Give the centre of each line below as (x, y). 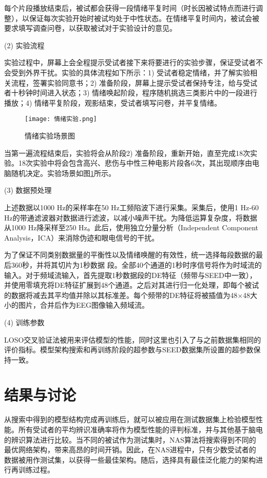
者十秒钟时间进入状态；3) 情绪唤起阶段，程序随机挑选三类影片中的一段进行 (131, 93)
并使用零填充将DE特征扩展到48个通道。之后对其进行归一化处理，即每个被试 (132, 285)
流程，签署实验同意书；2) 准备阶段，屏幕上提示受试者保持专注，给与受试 (134, 82)
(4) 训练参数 (24, 322)
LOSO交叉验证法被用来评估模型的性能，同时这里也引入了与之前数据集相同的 (133, 339)
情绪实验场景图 (50, 135)
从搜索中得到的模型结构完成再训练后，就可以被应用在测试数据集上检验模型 (130, 419)
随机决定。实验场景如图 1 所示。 (63, 173)
